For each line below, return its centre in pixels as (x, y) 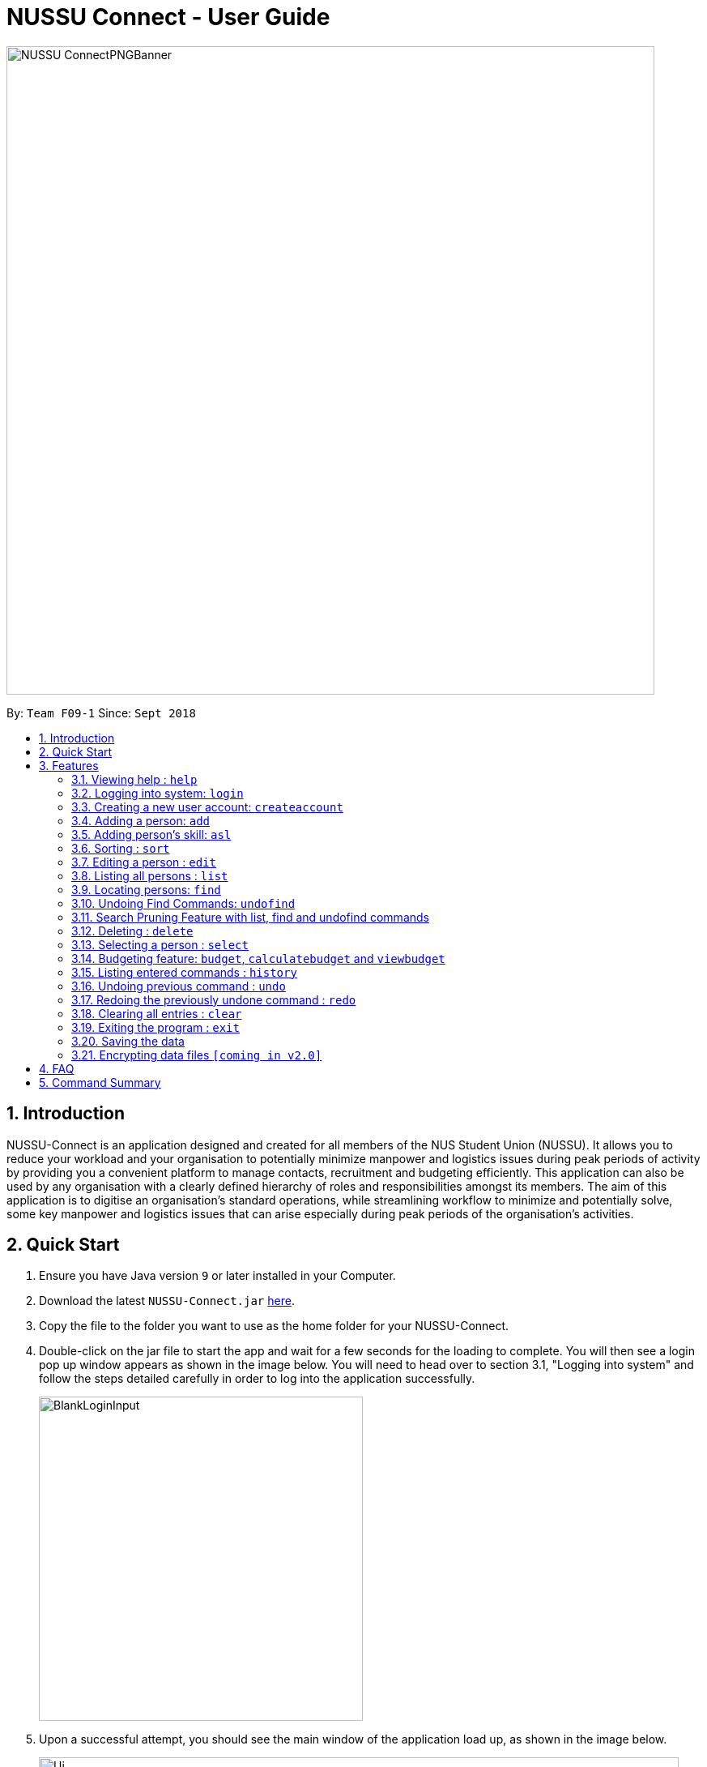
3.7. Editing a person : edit (144, 862)
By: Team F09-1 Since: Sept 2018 (101, 712)
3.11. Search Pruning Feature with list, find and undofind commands (250, 917)
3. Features (69, 765)
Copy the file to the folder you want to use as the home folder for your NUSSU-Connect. (274, 1326)
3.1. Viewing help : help (134, 779)
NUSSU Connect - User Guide (168, 17)
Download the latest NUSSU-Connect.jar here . (167, 1301)
